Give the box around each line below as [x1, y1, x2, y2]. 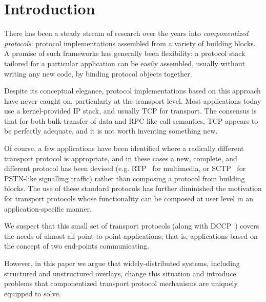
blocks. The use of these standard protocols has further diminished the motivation [4, 183, 262, 194]
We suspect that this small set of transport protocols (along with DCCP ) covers [4, 220, 259, 231]
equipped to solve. [4, 288, 61, 298]
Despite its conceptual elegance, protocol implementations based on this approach [4, 85, 261, 96]
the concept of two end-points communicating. [4, 240, 150, 251]
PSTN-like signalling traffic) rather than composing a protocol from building [4, 173, 245, 183]
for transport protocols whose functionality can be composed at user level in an [4, 193, 253, 204]
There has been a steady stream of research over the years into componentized [4, 28, 249, 39]
